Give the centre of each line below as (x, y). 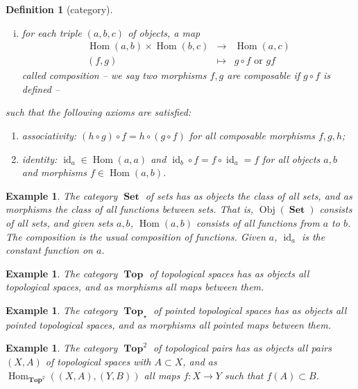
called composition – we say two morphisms (114, 75)
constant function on (49, 250)
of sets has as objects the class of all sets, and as (249, 195)
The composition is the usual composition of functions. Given (136, 236)
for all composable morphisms (252, 136)
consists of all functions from (258, 223)
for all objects (291, 158)
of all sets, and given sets (59, 223)
